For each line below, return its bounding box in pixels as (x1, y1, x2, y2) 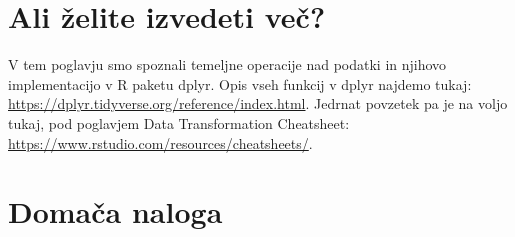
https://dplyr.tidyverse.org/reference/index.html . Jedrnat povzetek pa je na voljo (8, 93, 508, 114)
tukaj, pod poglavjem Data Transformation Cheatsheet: (8, 112, 350, 133)
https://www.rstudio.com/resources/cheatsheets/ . (8, 132, 313, 153)
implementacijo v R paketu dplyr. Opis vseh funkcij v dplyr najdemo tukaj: (8, 73, 472, 94)
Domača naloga (8, 191, 223, 232)
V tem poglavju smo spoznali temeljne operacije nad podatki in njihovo (8, 54, 447, 75)
